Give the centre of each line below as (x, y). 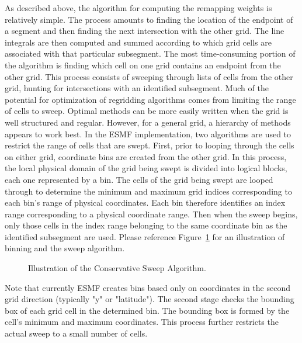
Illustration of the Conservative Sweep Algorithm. (117, 268)
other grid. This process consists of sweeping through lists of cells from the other (149, 76)
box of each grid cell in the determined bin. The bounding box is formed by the (147, 310)
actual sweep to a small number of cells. (76, 333)
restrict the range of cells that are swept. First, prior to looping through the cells (150, 145)
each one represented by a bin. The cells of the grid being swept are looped (139, 179)
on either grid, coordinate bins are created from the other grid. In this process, (146, 156)
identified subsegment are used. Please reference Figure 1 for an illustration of (145, 236)
